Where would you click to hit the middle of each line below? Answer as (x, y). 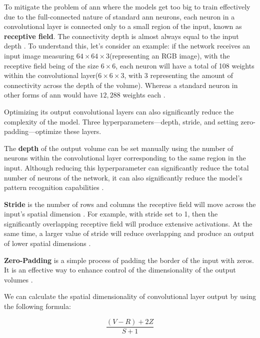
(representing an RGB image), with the (169, 55)
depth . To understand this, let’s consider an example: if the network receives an (127, 46)
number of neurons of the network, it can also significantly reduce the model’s (123, 177)
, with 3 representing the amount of (178, 75)
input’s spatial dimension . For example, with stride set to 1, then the (111, 214)
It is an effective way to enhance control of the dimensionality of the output (120, 270)
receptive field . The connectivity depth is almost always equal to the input (121, 36)
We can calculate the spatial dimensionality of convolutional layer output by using (130, 296)
